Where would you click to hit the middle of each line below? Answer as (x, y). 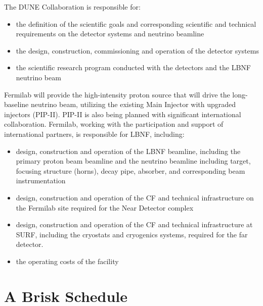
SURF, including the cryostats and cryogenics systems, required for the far (132, 234)
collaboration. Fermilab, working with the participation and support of (114, 124)
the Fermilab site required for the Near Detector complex (105, 207)
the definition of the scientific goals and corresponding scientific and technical (136, 23)
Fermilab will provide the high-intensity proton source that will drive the (117, 94)
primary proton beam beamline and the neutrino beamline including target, (133, 161)
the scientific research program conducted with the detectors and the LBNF (133, 67)
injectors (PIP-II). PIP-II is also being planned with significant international (123, 114)
